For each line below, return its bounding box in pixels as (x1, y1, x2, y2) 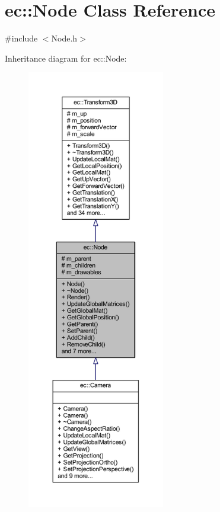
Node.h (51, 32, 78, 44)
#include (5, 32, 38, 44)
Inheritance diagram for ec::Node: (5, 52, 127, 64)
